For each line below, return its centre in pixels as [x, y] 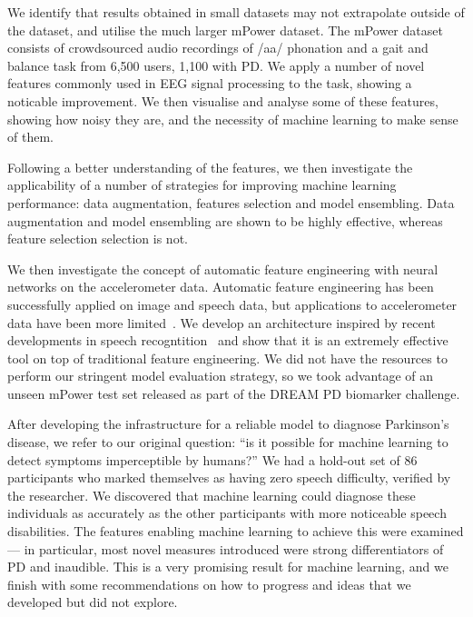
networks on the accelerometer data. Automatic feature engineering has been [221, 287]
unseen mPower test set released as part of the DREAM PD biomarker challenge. [234, 393]
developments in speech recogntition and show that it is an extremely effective [228, 340]
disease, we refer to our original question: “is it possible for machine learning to [228, 442]
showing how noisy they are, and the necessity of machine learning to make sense [233, 119]
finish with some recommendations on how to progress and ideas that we [209, 584]
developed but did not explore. [93, 602]
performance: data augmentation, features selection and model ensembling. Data [231, 202]
